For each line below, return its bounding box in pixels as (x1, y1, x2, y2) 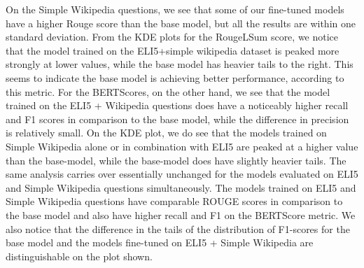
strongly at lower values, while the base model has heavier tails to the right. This (6, 57, 353, 71)
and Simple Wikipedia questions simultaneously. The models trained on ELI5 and (6, 180, 356, 195)
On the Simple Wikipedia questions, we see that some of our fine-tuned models (6, 2, 344, 16)
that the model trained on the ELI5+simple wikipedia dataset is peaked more (6, 43, 339, 57)
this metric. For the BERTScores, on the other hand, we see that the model (6, 84, 330, 99)
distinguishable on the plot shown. (6, 248, 153, 263)
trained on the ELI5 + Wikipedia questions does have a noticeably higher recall (6, 98, 349, 113)
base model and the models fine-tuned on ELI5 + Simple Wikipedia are (6, 235, 314, 250)
